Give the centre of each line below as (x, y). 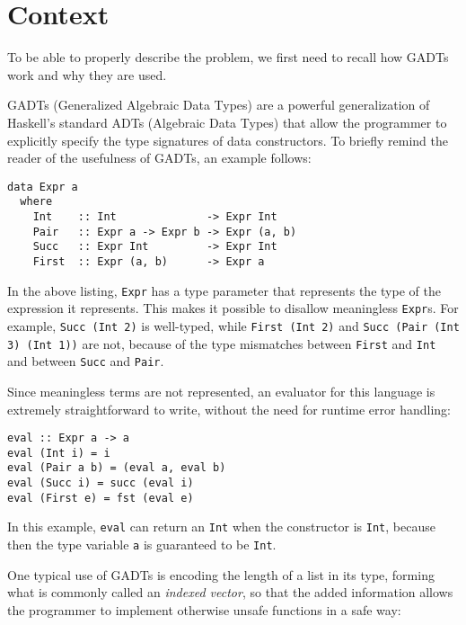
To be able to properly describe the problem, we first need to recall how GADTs (228, 57)
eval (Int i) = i (59, 453)
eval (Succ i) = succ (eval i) (101, 483)
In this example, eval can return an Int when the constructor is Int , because (221, 527)
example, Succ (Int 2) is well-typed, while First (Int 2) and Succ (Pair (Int (233, 325)
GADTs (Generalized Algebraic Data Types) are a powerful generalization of (219, 105)
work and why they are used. (87, 74)
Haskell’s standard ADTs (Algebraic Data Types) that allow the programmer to (227, 122)
